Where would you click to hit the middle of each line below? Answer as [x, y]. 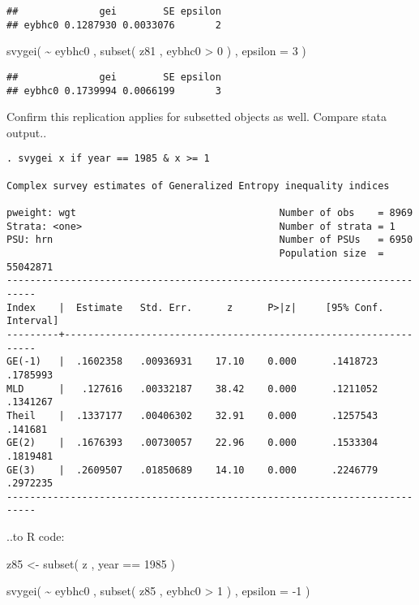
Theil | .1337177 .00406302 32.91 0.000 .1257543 [192, 415]
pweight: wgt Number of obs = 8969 [210, 213]
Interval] [33, 321]
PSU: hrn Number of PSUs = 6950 [210, 240]
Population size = [331, 253]
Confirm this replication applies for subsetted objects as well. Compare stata [197, 117]
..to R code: [36, 536]
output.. [27, 132]
